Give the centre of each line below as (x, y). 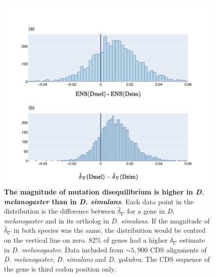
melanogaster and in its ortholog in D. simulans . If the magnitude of (107, 220)
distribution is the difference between (60, 211)
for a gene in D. (151, 211)
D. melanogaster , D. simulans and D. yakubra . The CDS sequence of (107, 259)
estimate (192, 240)
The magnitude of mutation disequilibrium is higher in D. (104, 192)
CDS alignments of (178, 249)
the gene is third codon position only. (60, 268)
